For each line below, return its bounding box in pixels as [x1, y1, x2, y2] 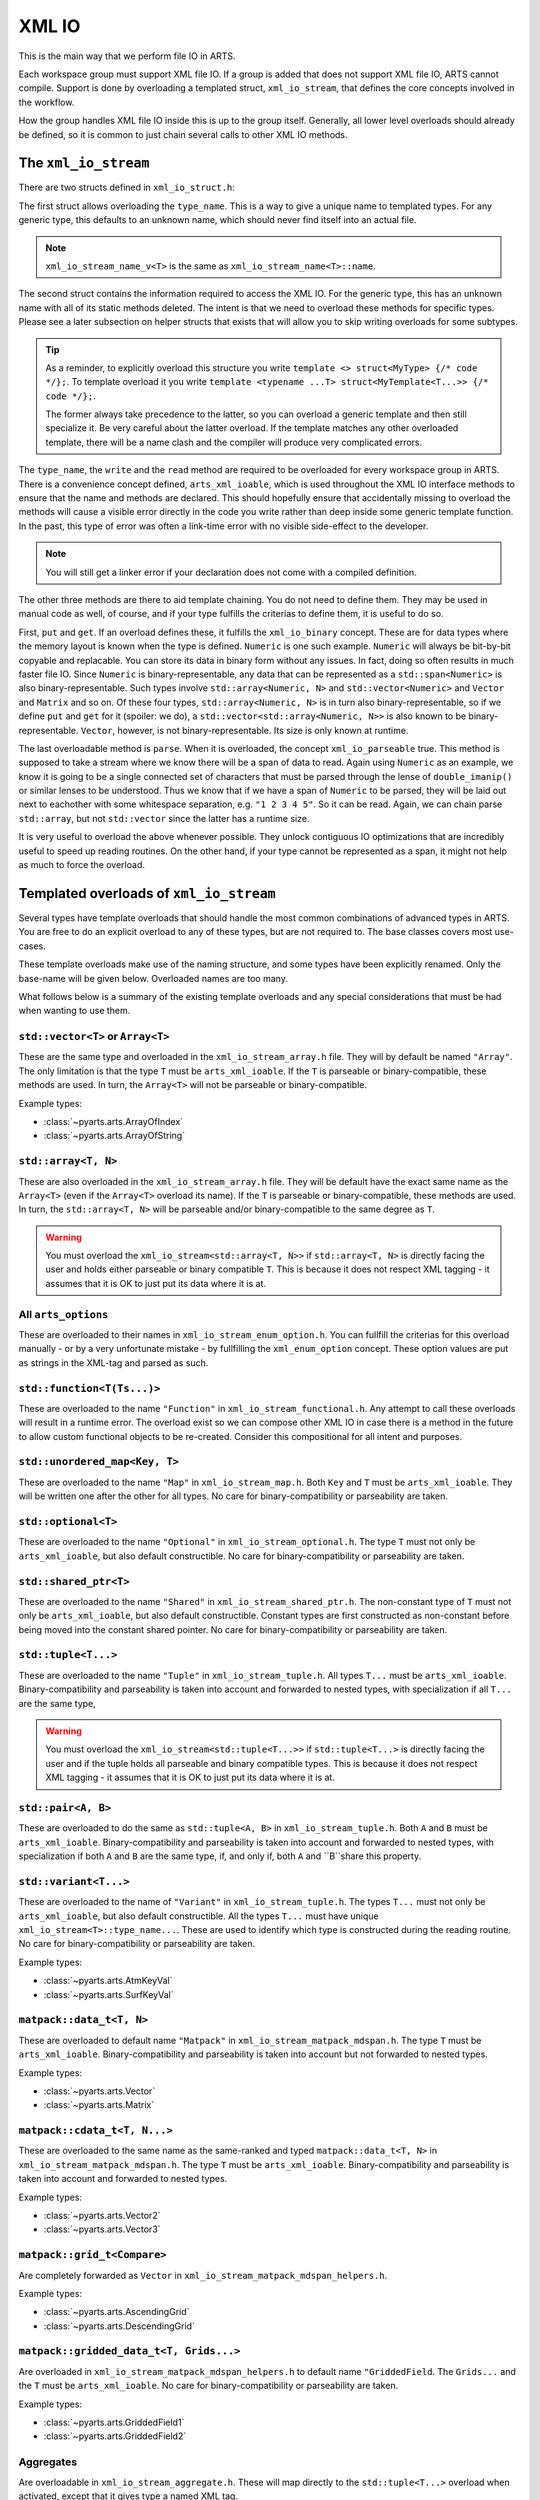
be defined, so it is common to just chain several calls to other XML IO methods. [18, 128, 349, 140]
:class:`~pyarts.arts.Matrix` [43, 2099, 155, 2111]
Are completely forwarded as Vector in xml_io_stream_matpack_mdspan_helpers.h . [18, 2269, 388, 2281]
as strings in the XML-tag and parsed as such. [18, 1356, 209, 1369]
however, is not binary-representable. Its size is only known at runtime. [116, 724, 409, 736]
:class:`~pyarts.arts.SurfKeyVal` [43, 1988, 174, 2000]
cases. [18, 940, 46, 952]
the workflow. [18, 96, 75, 108]
